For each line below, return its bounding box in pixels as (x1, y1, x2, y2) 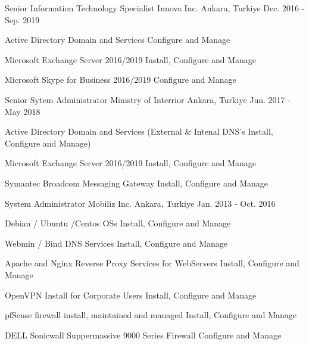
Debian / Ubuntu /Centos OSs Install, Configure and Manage (5, 217, 231, 229)
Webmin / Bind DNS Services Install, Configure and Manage (5, 237, 227, 249)
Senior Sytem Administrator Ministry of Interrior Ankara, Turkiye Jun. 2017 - (5, 93, 291, 105)
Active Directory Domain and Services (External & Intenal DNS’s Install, (5, 125, 273, 138)
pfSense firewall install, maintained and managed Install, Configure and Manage (5, 309, 296, 321)
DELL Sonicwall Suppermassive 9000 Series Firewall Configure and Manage (5, 328, 282, 341)
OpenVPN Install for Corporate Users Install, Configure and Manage (5, 288, 257, 301)
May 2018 (5, 105, 40, 117)
